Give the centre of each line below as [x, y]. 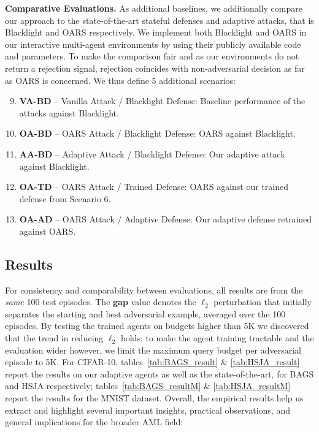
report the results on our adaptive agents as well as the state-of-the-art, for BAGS [159, 373]
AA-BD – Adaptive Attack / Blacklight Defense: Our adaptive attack [152, 153]
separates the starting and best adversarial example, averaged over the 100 [145, 313]
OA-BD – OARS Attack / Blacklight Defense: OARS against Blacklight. [157, 133]
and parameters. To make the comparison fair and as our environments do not [152, 56]
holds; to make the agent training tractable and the [217, 338]
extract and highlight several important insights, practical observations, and [148, 410]
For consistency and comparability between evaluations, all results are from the [154, 290]
